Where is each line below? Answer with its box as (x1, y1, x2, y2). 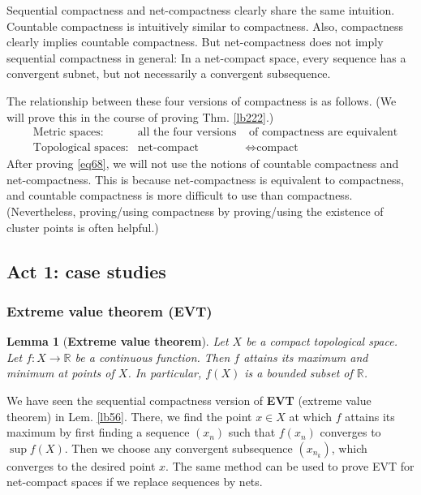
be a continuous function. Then (75, 348, 230, 365)
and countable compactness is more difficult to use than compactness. (6, 187, 353, 204)
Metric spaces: (32, 127, 104, 139)
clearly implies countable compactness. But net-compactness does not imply (6, 33, 384, 50)
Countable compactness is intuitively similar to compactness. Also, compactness (6, 17, 404, 34)
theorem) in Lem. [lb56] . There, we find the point (6, 407, 252, 424)
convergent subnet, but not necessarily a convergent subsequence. (6, 65, 331, 82)
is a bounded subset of (244, 364, 353, 381)
